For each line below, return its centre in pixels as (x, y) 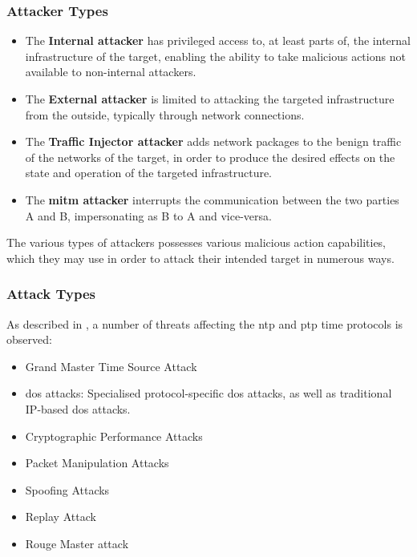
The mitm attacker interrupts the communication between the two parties (212, 199)
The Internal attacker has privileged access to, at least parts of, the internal (218, 40)
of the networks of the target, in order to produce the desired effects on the (210, 157)
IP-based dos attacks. (78, 408)
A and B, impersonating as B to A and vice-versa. (148, 215)
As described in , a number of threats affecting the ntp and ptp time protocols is (205, 323)
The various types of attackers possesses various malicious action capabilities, (196, 242)
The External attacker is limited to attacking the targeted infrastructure (210, 99)
